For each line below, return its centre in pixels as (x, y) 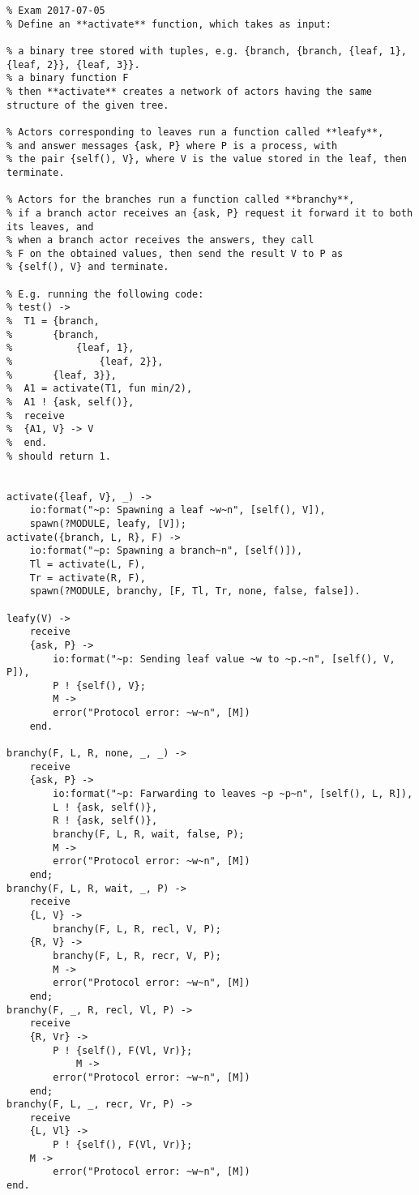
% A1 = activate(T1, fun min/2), (100, 389)
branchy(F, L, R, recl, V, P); (137, 929)
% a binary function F (68, 78)
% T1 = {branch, (53, 321)
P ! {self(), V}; (99, 685)
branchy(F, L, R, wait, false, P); (149, 835)
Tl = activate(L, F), (88, 564)
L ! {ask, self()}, (105, 807)
